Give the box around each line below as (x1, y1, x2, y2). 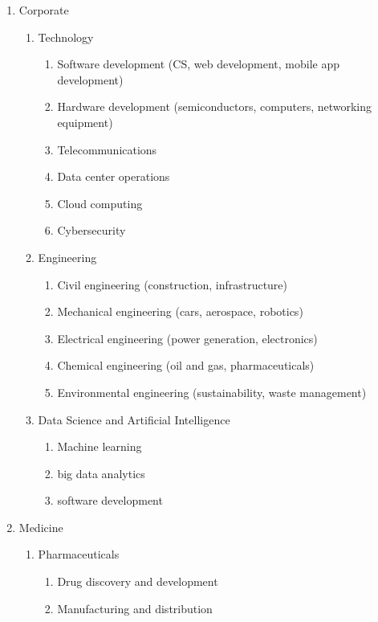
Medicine (18, 518, 63, 535)
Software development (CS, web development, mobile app (57, 55, 339, 72)
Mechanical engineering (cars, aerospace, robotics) (57, 303, 303, 320)
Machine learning (57, 438, 142, 455)
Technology (38, 28, 94, 45)
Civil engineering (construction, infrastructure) (57, 276, 288, 293)
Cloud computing (57, 194, 143, 211)
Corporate (18, 2, 69, 18)
